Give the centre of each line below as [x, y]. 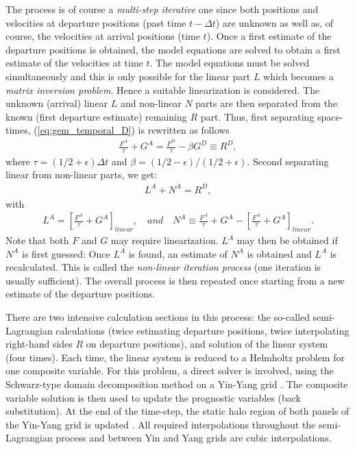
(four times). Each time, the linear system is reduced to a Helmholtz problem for [175, 357]
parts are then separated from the [267, 103]
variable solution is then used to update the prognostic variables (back [154, 397]
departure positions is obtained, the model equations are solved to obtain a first [173, 49]
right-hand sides [39, 344]
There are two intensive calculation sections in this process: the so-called [158, 316]
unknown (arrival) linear [57, 103]
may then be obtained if [287, 240]
